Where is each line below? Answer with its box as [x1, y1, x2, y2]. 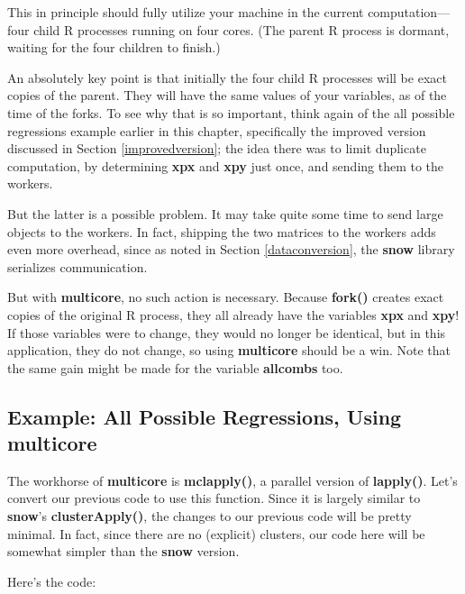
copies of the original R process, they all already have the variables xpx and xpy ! [7, 305, 460, 324]
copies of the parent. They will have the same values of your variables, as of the [7, 86, 447, 105]
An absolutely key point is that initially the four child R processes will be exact [7, 68, 447, 87]
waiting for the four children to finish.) [7, 38, 221, 57]
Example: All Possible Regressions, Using [7, 402, 402, 430]
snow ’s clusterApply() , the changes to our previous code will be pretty [7, 507, 412, 525]
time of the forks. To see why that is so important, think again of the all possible [7, 103, 455, 122]
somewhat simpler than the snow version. [7, 542, 240, 561]
